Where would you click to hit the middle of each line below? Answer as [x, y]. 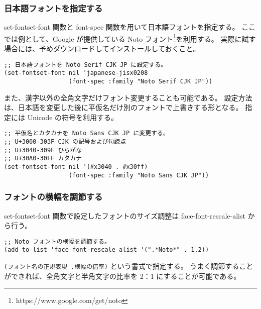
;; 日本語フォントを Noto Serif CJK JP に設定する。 [85, 65]
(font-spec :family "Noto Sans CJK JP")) [139, 175]
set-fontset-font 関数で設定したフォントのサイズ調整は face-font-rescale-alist [125, 215]
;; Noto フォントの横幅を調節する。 [57, 241]
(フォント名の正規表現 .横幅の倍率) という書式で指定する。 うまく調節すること [129, 266]
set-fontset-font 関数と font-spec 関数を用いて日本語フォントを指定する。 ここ [130, 27]
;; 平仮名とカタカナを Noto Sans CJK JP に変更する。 [87, 133]
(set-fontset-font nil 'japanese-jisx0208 [76, 73]
